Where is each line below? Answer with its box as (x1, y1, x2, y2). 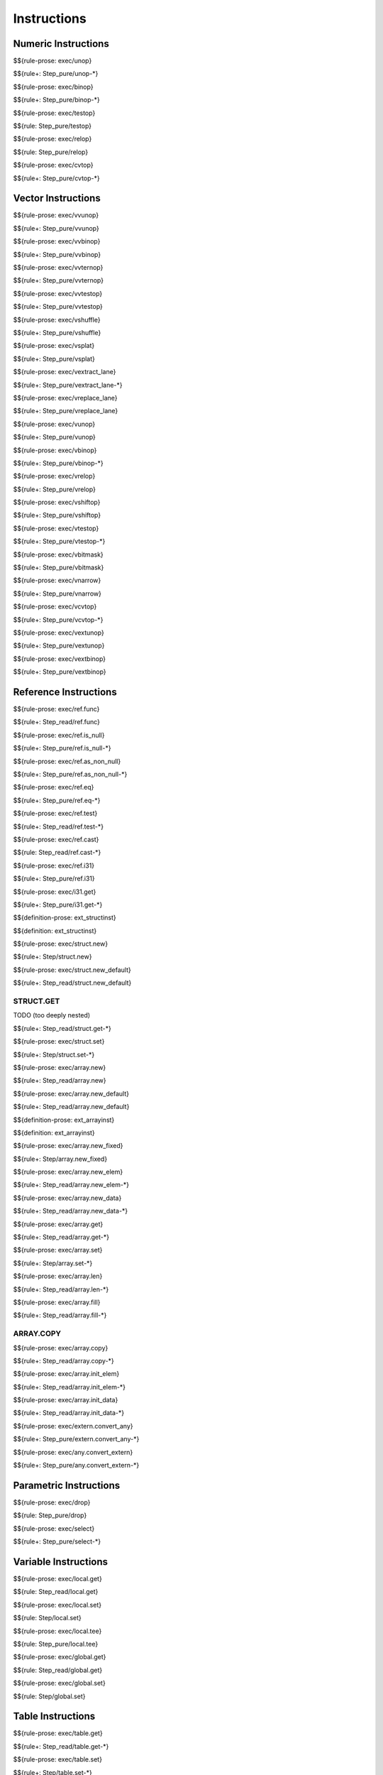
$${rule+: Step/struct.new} (13, 952, 92, 961)
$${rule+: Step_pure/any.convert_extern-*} (13, 1461, 140, 1470)
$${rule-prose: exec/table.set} (13, 1755, 103, 1764)
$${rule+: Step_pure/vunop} (13, 433, 96, 442)
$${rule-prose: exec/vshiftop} (13, 498, 101, 507)
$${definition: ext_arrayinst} (13, 1128, 95, 1137)
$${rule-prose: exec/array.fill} (13, 1298, 101, 1306)
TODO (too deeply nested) (13, 1011, 91, 1020)
